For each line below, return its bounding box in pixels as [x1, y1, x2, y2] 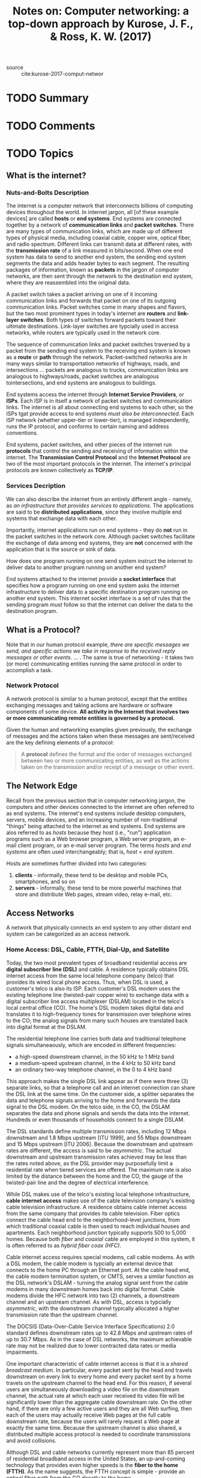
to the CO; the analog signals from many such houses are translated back [6, 1017, 188, 1024]
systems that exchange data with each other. [6, 514, 118, 522]
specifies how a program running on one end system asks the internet [6, 582, 180, 589]
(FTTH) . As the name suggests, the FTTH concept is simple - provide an [6, 1468, 185, 1475]
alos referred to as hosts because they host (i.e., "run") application [6, 829, 171, 836]
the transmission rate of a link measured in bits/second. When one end [6, 247, 184, 254]
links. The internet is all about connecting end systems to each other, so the [6, 404, 194, 411]
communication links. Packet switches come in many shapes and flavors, [6, 303, 187, 311]
